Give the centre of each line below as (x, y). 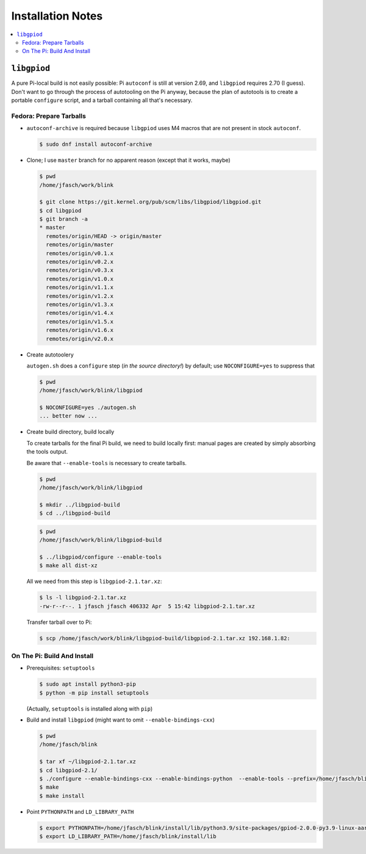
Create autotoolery (50, 355)
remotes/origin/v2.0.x (80, 338)
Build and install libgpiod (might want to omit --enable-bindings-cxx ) (120, 720)
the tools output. (47, 452)
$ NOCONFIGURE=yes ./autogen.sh (88, 408)
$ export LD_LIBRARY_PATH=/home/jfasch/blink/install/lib (128, 837)
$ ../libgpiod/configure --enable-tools (100, 557)
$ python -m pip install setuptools (94, 693)
